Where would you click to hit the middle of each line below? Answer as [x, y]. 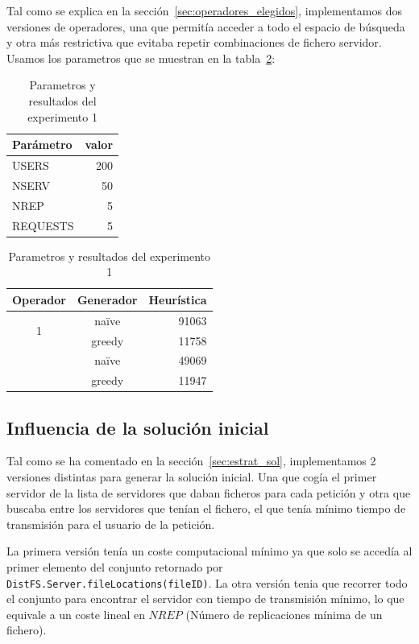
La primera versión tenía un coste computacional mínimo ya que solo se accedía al [209, 551]
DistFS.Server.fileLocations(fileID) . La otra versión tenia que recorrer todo [207, 582]
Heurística [178, 299]
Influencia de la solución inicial [138, 427]
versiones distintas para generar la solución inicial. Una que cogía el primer [192, 477]
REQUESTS [43, 225]
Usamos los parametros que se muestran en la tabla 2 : [141, 58]
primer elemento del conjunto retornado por [115, 567]
